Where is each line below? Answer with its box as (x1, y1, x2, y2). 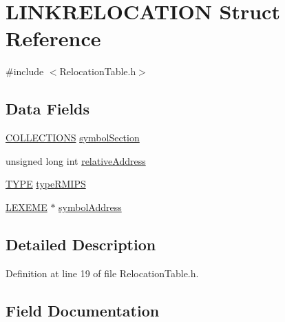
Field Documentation (6, 299, 160, 321)
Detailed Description (6, 233, 156, 254)
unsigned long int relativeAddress (6, 153, 146, 168)
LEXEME (6, 199, 47, 214)
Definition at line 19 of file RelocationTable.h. (6, 265, 199, 280)
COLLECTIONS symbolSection (6, 130, 140, 145)
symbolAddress (59, 199, 122, 214)
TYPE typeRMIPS (6, 177, 86, 191)
